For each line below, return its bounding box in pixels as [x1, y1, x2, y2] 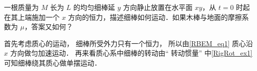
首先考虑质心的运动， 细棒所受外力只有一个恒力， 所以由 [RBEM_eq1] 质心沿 [4, 38, 253, 48]
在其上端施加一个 [4, 11, 60, 22]
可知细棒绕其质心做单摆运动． [4, 57, 101, 68]
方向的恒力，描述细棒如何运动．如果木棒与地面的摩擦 [68, 11, 242, 22]
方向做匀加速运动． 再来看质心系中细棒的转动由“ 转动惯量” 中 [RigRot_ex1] [10, 48, 253, 58]
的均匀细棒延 [73, 2, 115, 12]
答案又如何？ [31, 21, 73, 32]
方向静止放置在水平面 [123, 2, 193, 12]
